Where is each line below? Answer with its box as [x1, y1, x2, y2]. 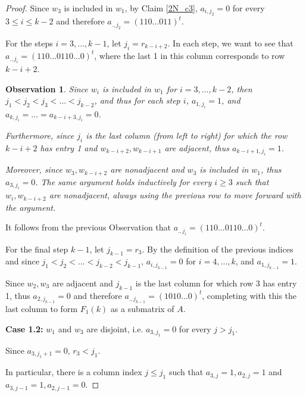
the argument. [5, 201, 56, 213]
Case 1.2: [5, 322, 43, 335]
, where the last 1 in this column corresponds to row [94, 49, 285, 61]
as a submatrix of [110, 302, 174, 314]
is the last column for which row [135, 276, 254, 289]
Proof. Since [5, 2, 49, 14]
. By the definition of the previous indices [142, 242, 293, 255]
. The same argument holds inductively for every [35, 175, 212, 188]
